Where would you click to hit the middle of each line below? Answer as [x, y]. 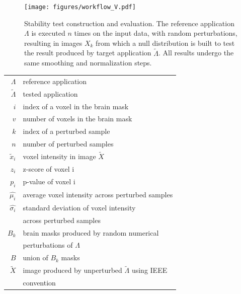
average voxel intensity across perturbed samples [98, 195]
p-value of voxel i [49, 181]
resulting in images [53, 43]
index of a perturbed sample [66, 131]
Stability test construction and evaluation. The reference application [129, 23]
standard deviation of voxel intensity [79, 207]
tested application [50, 93]
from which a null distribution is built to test [165, 43]
